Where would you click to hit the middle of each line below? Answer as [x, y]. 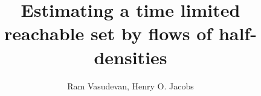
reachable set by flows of [108, 33]
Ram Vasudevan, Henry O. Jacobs [130, 85]
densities [130, 57]
